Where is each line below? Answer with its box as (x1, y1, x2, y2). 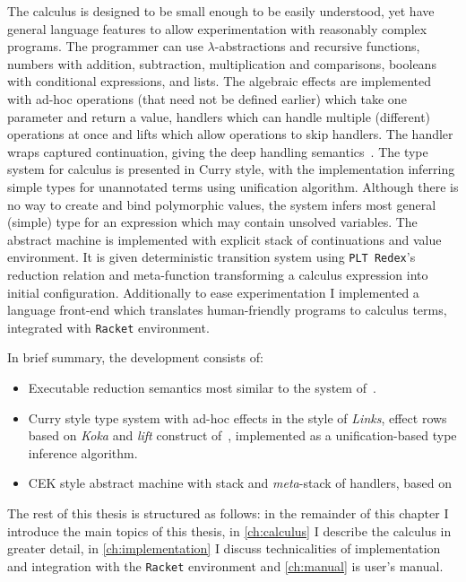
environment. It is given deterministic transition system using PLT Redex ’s (7, 248, 416, 266)
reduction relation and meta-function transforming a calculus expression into (7, 265, 428, 283)
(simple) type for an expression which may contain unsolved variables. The (7, 213, 418, 231)
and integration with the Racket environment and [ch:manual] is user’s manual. (7, 556, 444, 575)
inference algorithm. (28, 443, 138, 462)
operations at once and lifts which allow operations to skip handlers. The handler (7, 125, 453, 143)
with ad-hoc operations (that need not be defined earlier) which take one (7, 89, 407, 108)
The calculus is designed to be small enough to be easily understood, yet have (7, 2, 435, 20)
